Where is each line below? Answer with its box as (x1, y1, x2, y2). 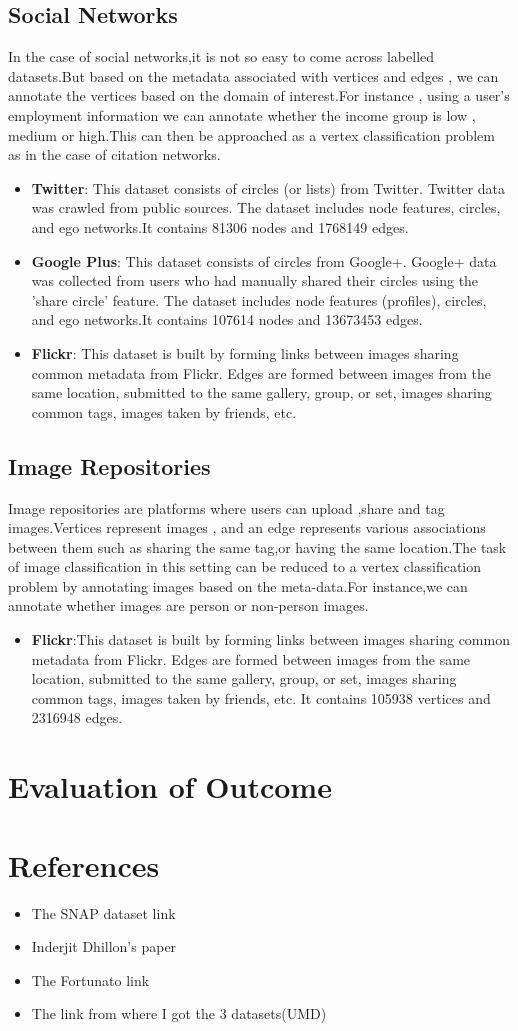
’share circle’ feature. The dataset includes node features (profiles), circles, (31, 289, 487, 310)
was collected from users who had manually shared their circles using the (31, 270, 479, 291)
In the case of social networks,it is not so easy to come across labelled (8, 46, 435, 67)
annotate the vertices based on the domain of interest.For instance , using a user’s (8, 85, 510, 106)
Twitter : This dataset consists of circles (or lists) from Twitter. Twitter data (31, 177, 506, 198)
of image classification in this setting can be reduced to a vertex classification (8, 556, 482, 577)
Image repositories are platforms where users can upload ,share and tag (8, 497, 445, 518)
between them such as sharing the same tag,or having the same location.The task (8, 536, 507, 557)
